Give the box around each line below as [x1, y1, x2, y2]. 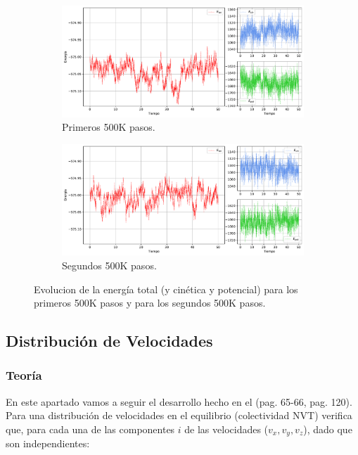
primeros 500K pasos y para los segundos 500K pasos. [34, 295, 266, 310]
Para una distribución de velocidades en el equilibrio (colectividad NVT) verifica [6, 408, 352, 423]
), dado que [303, 421, 352, 436]
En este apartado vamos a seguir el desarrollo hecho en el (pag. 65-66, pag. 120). [6, 394, 352, 409]
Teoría [6, 366, 42, 384]
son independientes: [6, 436, 90, 451]
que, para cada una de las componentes [6, 421, 175, 436]
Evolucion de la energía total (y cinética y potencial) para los [34, 281, 298, 296]
